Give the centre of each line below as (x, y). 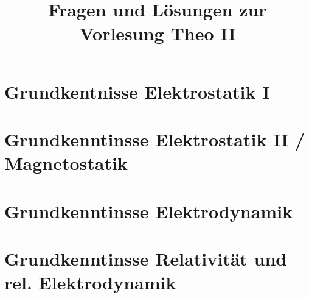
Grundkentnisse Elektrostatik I (137, 91)
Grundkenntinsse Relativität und (146, 258)
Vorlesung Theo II (158, 33)
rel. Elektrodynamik (90, 282)
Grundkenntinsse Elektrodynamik (149, 211)
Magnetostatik (66, 163)
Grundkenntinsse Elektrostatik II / (155, 139)
